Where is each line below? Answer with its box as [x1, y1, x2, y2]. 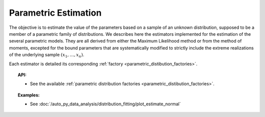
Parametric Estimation [9, 7, 102, 18]
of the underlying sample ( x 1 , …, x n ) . [9, 52, 84, 59]
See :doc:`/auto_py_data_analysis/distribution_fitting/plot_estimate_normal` [30, 101, 181, 107]
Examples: [18, 92, 40, 98]
